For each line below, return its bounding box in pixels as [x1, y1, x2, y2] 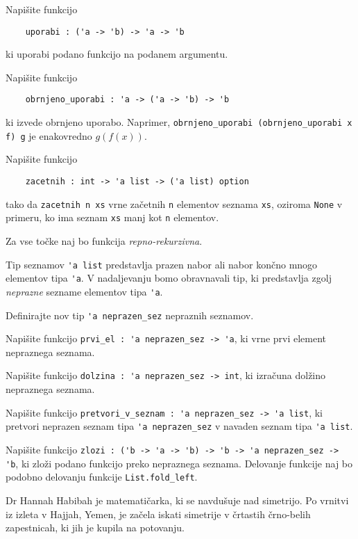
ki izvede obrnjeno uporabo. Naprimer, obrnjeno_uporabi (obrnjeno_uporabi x [6, 115, 352, 129]
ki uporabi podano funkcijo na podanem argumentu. [6, 47, 228, 61]
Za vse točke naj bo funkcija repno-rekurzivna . [6, 233, 203, 248]
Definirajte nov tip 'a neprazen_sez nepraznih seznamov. [6, 307, 254, 322]
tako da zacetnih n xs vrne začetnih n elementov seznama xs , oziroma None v [6, 196, 343, 211]
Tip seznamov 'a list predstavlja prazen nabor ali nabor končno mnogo [6, 257, 318, 271]
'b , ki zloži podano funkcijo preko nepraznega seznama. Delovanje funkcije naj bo [6, 456, 353, 470]
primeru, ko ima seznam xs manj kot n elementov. [6, 210, 219, 225]
